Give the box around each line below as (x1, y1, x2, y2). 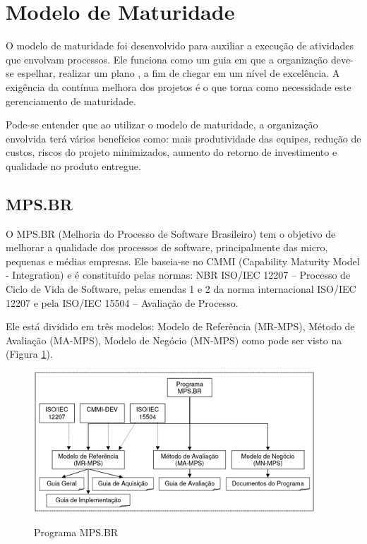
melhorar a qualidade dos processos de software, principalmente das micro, (6, 240, 328, 255)
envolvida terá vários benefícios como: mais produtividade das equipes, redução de (6, 131, 361, 145)
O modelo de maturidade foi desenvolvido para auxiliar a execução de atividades (6, 38, 354, 53)
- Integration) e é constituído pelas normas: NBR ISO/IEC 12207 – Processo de (6, 267, 351, 282)
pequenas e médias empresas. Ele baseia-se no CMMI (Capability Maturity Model (6, 253, 360, 268)
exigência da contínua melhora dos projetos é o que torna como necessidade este (6, 79, 351, 94)
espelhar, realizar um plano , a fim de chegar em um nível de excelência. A (17, 66, 340, 80)
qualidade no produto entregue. (6, 158, 141, 173)
